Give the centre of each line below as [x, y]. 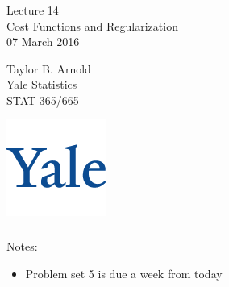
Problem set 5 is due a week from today [124, 273]
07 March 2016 [43, 42]
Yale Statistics [42, 84]
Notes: [22, 246]
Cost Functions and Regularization [92, 25]
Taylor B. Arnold [49, 68]
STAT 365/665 [43, 100]
